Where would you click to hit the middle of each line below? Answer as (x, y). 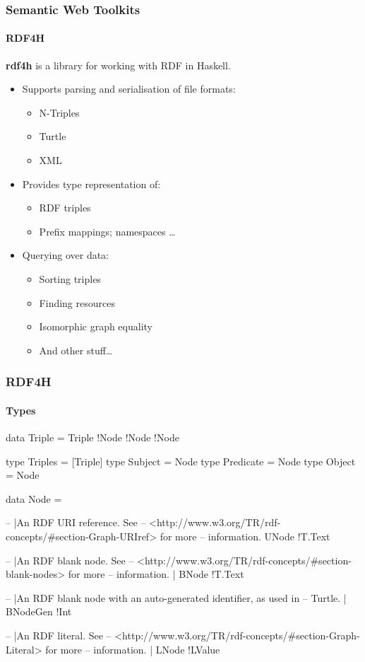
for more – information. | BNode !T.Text (156, 574)
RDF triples (65, 208)
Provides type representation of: (91, 184)
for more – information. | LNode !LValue (133, 649)
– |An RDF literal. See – (59, 635)
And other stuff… (76, 350)
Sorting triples (70, 278)
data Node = (34, 498)
